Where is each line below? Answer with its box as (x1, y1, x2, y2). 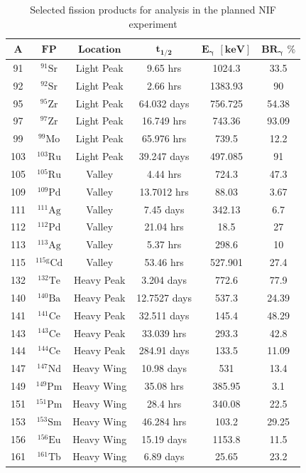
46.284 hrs (141, 413, 187, 428)
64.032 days (138, 95, 190, 110)
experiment (129, 16, 177, 31)
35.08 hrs (144, 378, 184, 393)
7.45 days (143, 201, 185, 216)
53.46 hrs (144, 255, 184, 270)
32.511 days (138, 307, 190, 322)
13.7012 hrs (139, 184, 189, 198)
